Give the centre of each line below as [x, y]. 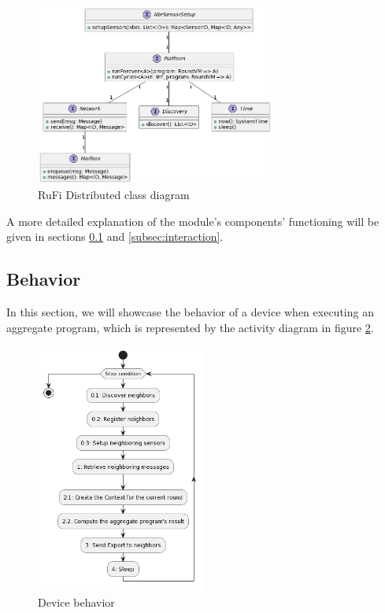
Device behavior [76, 602]
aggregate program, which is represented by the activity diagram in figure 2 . [190, 327]
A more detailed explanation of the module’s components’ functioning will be [193, 221]
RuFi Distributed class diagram [114, 194]
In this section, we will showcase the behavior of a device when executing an [190, 311]
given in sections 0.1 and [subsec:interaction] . [115, 236]
